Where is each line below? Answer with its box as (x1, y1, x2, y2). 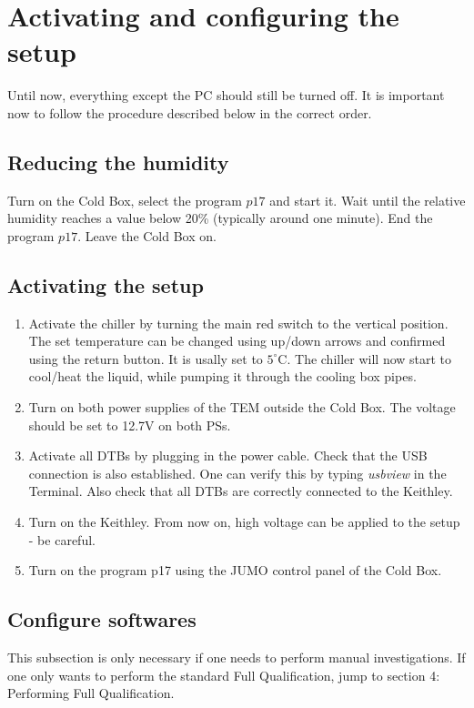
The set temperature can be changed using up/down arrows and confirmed (28, 331, 446, 350)
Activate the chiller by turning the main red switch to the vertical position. (28, 313, 449, 332)
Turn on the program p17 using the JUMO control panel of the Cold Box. (28, 561, 442, 580)
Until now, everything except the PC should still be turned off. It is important (7, 86, 445, 105)
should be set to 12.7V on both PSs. (28, 415, 231, 434)
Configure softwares (7, 605, 197, 633)
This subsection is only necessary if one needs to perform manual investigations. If (7, 648, 466, 667)
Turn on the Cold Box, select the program (7, 190, 242, 209)
